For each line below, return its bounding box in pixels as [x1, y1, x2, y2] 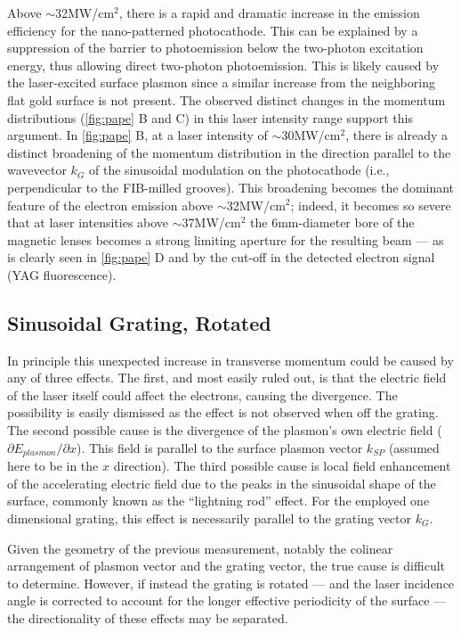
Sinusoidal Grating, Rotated [7, 308, 271, 336]
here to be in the [7, 456, 99, 475]
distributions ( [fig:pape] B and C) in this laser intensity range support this [7, 108, 413, 127]
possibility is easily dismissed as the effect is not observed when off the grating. [7, 403, 439, 422]
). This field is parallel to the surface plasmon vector [76, 438, 363, 456]
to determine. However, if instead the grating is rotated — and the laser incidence [7, 573, 455, 592]
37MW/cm [182, 213, 241, 232]
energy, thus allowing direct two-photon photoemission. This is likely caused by [7, 55, 440, 74]
